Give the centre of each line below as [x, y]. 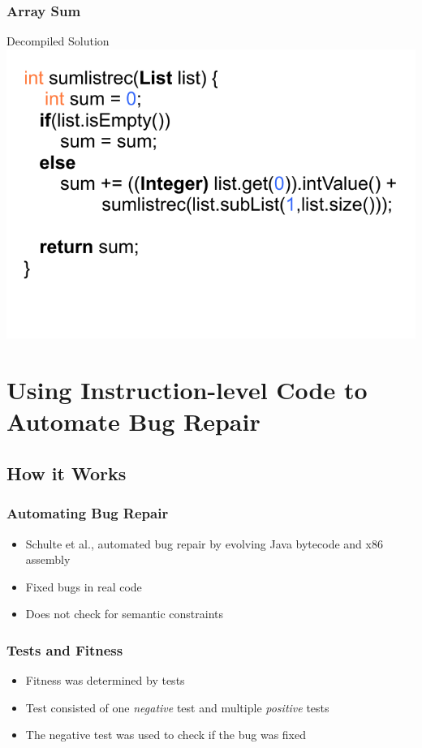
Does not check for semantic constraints [125, 614]
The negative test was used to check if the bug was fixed [166, 735]
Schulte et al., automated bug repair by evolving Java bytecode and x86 [204, 543]
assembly [48, 559]
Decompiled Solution [58, 41]
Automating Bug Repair [88, 513]
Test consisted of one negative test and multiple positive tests [177, 707]
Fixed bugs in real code [84, 586]
